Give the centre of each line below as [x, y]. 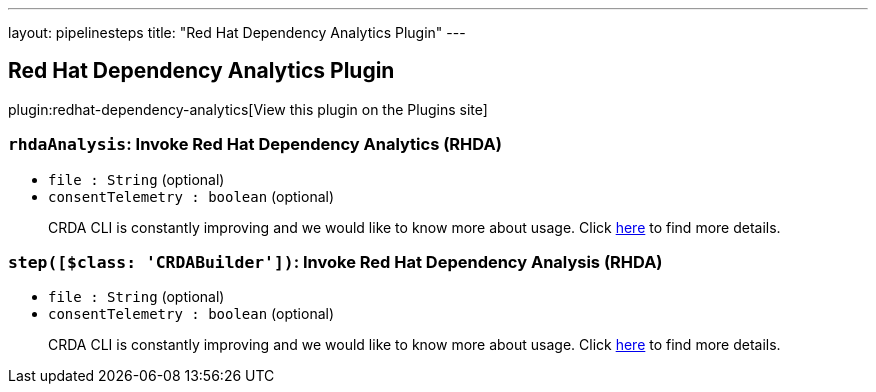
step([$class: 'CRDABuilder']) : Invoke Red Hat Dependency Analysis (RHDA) [335, 261]
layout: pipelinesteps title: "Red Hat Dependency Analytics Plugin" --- [237, 32]
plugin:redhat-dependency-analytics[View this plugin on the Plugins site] [248, 109]
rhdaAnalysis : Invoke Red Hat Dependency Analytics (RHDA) [255, 144]
